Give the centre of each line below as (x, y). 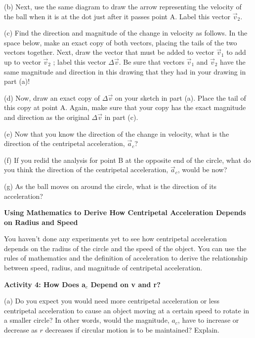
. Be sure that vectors (151, 61)
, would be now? (202, 169)
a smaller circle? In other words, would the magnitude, (87, 320)
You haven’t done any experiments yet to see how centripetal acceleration (115, 239)
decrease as (21, 330)
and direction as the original (47, 117)
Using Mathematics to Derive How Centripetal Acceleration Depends (125, 212)
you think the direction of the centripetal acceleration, (86, 169)
